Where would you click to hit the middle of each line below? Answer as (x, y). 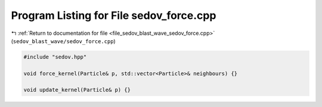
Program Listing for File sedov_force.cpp (114, 15)
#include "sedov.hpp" (55, 57)
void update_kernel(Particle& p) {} (77, 90)
